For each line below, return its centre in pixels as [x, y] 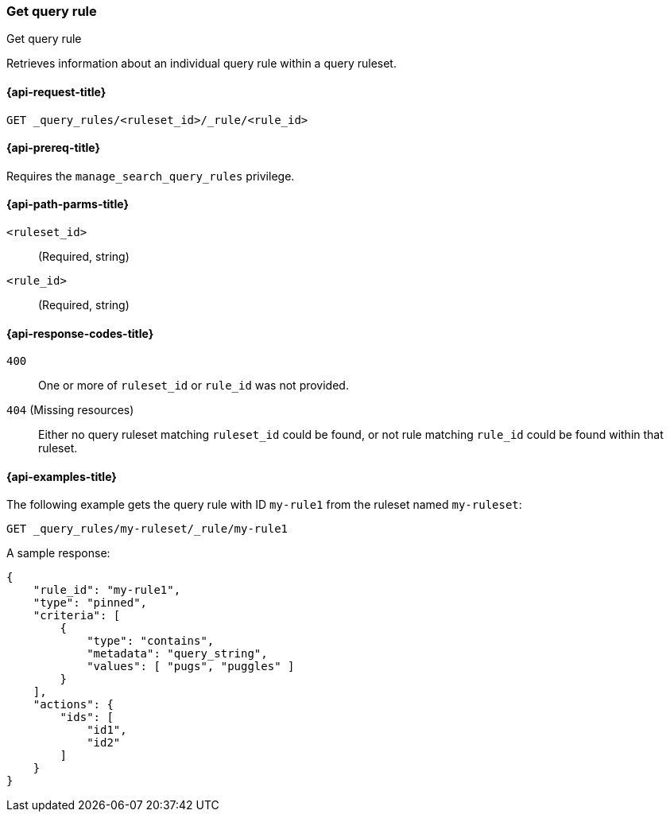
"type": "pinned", [90, 603]
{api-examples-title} [62, 476]
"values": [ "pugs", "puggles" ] [191, 667]
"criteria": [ [77, 616]
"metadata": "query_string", [177, 654]
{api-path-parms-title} [68, 204]
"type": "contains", [151, 641]
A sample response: [58, 553]
